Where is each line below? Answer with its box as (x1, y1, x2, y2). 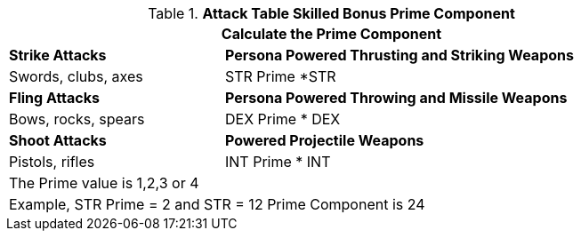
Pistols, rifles (9, 153, 95, 171)
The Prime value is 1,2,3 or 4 (9, 174, 199, 192)
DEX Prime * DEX (224, 110, 341, 128)
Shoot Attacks (9, 131, 107, 149)
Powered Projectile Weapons (224, 131, 424, 149)
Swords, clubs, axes (9, 67, 143, 85)
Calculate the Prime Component (221, 25, 442, 43)
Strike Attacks (9, 46, 107, 64)
